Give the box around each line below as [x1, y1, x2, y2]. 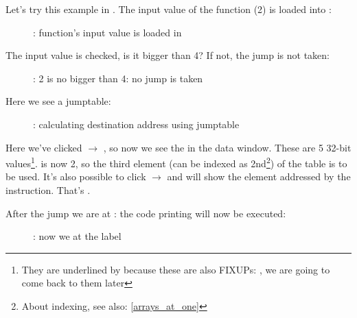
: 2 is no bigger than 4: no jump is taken [33, 71, 203, 85]
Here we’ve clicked [5, 140, 82, 154]
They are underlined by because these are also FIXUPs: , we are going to [21, 262, 330, 276]
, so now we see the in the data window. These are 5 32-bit [103, 140, 352, 154]
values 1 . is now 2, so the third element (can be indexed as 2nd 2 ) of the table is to [5, 154, 347, 170]
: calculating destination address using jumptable [33, 117, 240, 131]
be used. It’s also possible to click [5, 169, 146, 184]
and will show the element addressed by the [167, 169, 351, 184]
